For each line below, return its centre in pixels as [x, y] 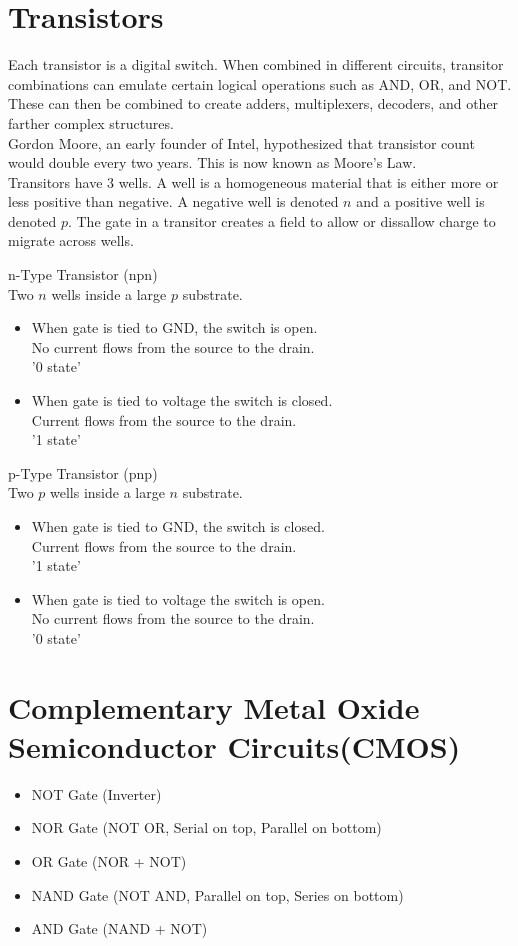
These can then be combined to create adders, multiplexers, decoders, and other [253, 103]
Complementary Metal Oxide [214, 706]
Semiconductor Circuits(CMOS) [234, 745]
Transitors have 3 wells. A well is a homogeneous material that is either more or [253, 181]
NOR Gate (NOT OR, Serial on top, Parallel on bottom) [206, 827]
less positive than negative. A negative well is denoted [173, 201]
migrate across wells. [71, 240]
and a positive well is [420, 201]
